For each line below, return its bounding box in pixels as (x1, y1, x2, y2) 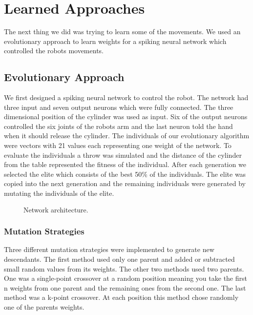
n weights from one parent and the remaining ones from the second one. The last (4, 282, 246, 293)
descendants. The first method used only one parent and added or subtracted (4, 254, 235, 264)
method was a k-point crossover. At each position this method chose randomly (4, 292, 239, 302)
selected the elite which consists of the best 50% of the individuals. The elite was (4, 168, 246, 179)
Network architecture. (23, 204, 88, 214)
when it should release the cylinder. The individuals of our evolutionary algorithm (4, 130, 250, 141)
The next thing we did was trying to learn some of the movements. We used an (4, 26, 241, 37)
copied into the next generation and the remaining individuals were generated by (4, 178, 246, 189)
